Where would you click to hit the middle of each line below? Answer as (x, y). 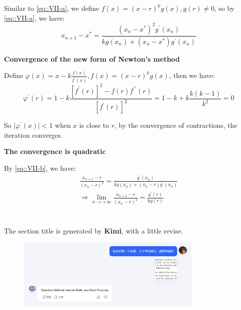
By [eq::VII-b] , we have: (40, 168)
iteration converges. (33, 135)
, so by (224, 8)
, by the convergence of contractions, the (176, 125)
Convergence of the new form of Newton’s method (92, 58)
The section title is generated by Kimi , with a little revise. (94, 230)
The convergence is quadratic (55, 151)
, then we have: (192, 75)
